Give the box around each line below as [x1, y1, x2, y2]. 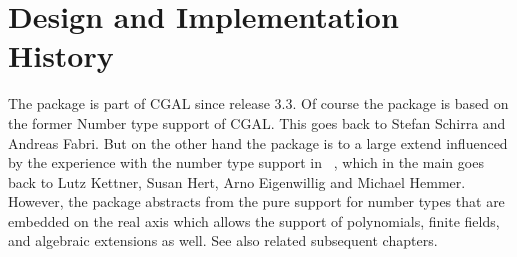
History [8, 35, 114, 76]
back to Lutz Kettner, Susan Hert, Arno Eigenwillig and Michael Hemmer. [8, 171, 466, 192]
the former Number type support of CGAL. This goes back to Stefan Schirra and [8, 112, 506, 133]
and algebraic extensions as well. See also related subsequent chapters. [8, 230, 438, 251]
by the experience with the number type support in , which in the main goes [8, 152, 484, 173]
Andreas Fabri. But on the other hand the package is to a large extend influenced [8, 132, 508, 153]
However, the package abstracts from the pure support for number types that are [8, 191, 505, 212]
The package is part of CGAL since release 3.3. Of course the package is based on [8, 93, 509, 114]
